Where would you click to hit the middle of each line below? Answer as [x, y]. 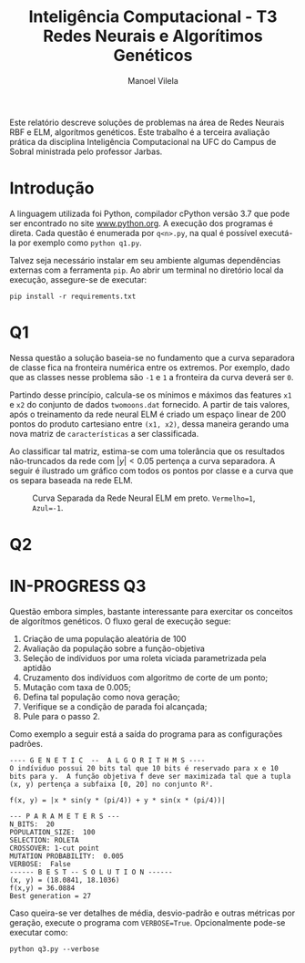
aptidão [37, 668]
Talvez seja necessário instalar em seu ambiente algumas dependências [145, 260]
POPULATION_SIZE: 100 [52, 832]
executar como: [39, 932]
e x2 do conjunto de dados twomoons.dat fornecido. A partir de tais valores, [150, 404]
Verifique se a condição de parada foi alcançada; [115, 706]
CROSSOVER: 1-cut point [55, 848]
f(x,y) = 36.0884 [42, 888]
